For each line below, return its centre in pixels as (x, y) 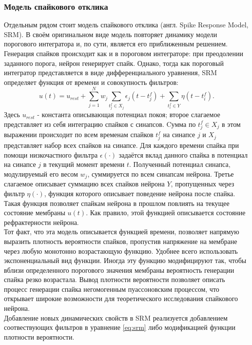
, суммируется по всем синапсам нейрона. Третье (161, 173)
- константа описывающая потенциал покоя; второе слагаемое (129, 114)
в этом (231, 124)
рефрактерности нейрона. (41, 222)
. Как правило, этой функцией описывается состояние (166, 213)
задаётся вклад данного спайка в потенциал (183, 154)
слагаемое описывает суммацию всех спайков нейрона (84, 184)
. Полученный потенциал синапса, (180, 164)
